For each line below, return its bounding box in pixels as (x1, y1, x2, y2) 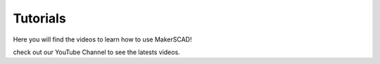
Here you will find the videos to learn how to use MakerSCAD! (13, 35, 192, 44)
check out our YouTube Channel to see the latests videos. (13, 48, 181, 56)
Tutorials (13, 11, 66, 26)
